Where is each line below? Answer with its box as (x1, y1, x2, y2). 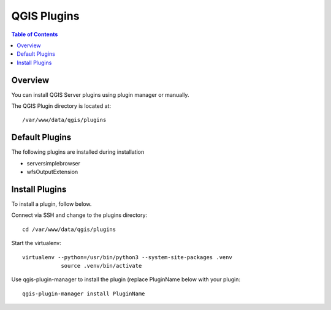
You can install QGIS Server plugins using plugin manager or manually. (11, 91, 189, 98)
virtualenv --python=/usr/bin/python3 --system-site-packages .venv (22, 254, 232, 260)
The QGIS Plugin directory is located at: (11, 102, 112, 110)
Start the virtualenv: (11, 240, 61, 247)
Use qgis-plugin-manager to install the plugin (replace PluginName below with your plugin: (11, 276, 241, 283)
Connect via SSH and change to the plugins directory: (11, 211, 147, 219)
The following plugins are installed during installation (11, 148, 145, 156)
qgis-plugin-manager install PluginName (22, 290, 145, 297)
